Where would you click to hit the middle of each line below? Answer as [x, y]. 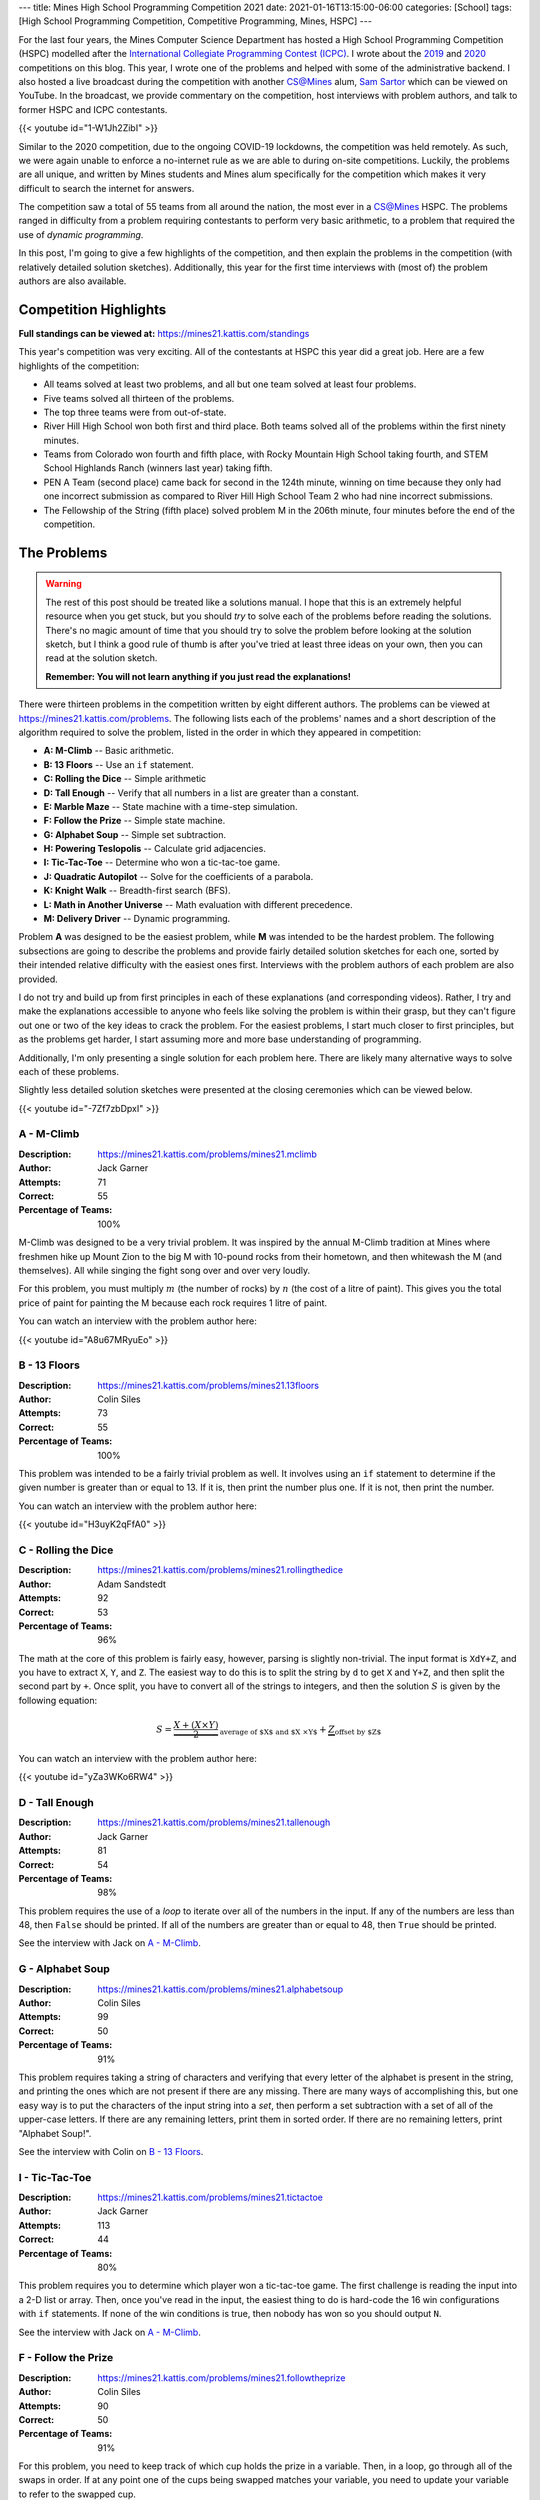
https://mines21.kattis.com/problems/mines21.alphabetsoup [220, 1989]
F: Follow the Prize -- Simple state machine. [134, 821]
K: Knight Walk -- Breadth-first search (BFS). [137, 891]
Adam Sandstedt [132, 1584]
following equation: [58, 1700]
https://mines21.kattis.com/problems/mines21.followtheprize [221, 2377]
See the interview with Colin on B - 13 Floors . [111, 2151]
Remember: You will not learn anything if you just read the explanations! [198, 676]
